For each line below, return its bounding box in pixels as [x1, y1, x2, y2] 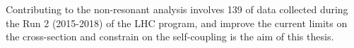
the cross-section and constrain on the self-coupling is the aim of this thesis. [6, 29, 334, 44]
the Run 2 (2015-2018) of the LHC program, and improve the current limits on [6, 15, 348, 30]
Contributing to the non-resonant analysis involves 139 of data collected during [6, 2, 348, 16]
